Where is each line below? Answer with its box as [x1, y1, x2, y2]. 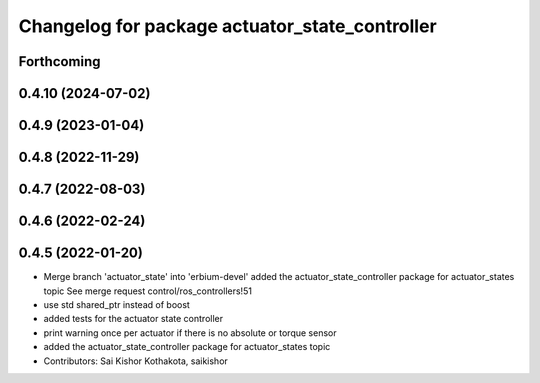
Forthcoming [18, 53, 101, 70]
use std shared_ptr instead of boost [43, 298, 190, 310]
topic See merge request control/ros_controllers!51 [43, 285, 252, 297]
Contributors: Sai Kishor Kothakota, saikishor [43, 355, 229, 367]
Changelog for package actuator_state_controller [18, 15, 437, 37]
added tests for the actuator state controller [43, 313, 224, 325]
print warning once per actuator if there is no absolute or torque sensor [43, 326, 337, 339]
